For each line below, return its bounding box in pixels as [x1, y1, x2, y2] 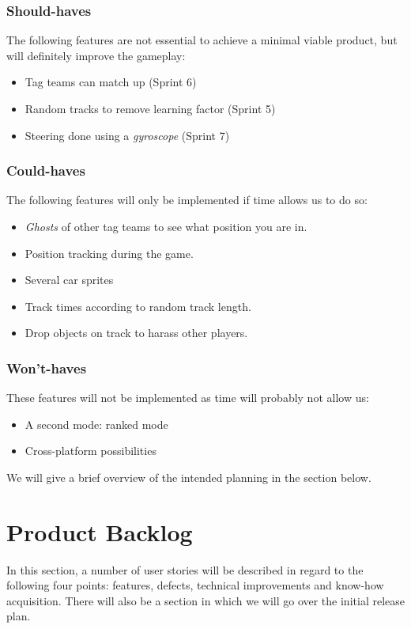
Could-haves [6, 161, 85, 180]
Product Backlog [6, 515, 193, 548]
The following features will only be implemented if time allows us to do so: [6, 191, 368, 208]
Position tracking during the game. [25, 244, 194, 261]
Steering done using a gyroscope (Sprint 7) [25, 127, 230, 143]
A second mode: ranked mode [25, 415, 168, 432]
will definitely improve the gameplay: [6, 47, 186, 63]
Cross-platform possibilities [25, 442, 156, 459]
